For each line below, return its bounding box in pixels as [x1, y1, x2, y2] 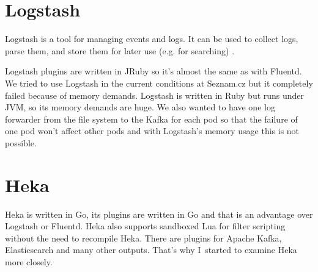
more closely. [5, 255, 53, 268]
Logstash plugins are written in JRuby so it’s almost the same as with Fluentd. [5, 65, 302, 77]
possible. [5, 136, 37, 149]
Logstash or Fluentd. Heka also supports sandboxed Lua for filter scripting [5, 220, 286, 232]
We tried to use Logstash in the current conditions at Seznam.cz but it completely [5, 76, 313, 89]
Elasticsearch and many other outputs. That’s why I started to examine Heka [5, 243, 297, 256]
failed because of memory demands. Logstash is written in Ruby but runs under [5, 88, 305, 101]
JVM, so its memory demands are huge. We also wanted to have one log [5, 101, 275, 113]
